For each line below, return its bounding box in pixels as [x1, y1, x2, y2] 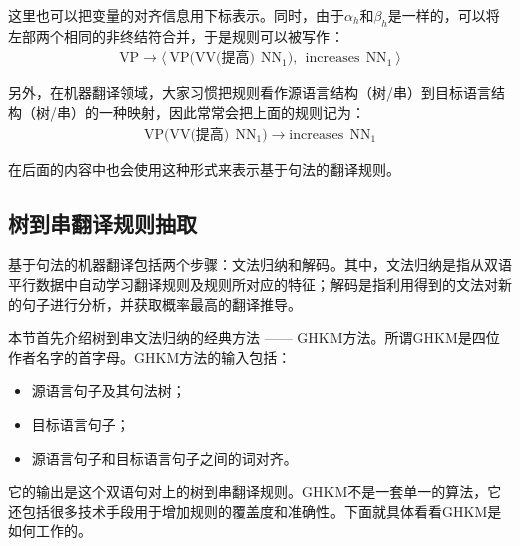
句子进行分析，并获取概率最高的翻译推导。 [21, 293, 302, 314]
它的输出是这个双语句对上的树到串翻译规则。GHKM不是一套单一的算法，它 [8, 481, 502, 502]
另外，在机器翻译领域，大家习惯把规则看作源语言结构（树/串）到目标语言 [8, 82, 491, 103]
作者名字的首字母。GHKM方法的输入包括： [8, 346, 292, 367]
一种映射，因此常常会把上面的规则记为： [98, 102, 365, 123]
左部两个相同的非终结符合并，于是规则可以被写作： [8, 25, 344, 46]
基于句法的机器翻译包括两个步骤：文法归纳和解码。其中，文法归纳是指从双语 [8, 254, 512, 275]
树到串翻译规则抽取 [8, 207, 197, 238]
